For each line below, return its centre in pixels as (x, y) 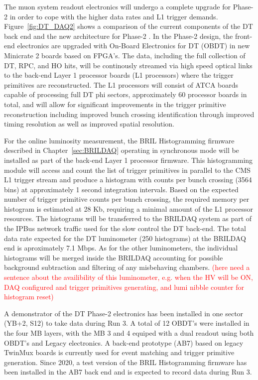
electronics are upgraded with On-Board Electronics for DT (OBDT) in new (133, 46)
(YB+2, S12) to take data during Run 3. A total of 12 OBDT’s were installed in (127, 323)
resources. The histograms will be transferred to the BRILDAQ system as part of (128, 218)
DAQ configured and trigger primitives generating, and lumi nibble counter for (124, 287)
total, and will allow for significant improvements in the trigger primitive (115, 104)
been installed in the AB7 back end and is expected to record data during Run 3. (128, 372)
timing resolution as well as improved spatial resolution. (89, 124)
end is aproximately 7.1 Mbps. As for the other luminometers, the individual (121, 248)
